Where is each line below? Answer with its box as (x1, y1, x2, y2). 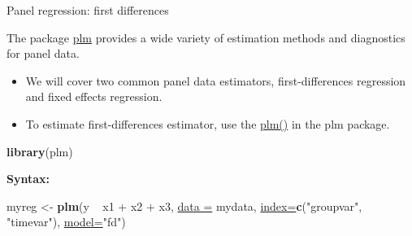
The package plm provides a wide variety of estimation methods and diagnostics (7, 28, 405, 46)
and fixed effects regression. (25, 88, 163, 105)
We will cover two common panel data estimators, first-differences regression (25, 72, 406, 89)
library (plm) (7, 142, 73, 160)
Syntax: (7, 170, 50, 187)
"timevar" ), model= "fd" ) (7, 213, 126, 230)
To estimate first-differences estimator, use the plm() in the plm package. (25, 115, 390, 132)
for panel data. (7, 45, 80, 62)
